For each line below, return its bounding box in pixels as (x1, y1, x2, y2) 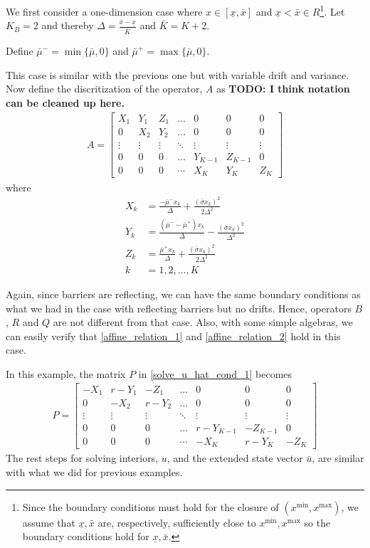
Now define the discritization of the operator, (6, 81, 203, 96)
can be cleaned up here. (6, 95, 125, 110)
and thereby (41, 18, 94, 33)
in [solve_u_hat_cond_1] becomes (138, 366, 292, 381)
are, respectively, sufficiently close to (97, 515, 256, 529)
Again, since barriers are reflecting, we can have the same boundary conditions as (6, 286, 361, 301)
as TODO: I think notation (216, 81, 350, 96)
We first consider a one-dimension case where (6, 4, 203, 19)
